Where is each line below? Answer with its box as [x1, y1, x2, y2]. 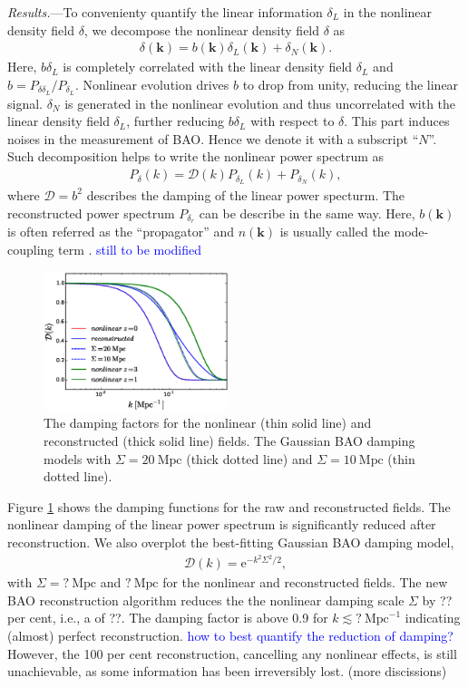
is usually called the [279, 222, 390, 241]
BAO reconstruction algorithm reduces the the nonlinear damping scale [7, 590, 405, 609]
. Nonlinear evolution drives [74, 74, 229, 93]
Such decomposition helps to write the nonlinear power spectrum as [7, 147, 385, 166]
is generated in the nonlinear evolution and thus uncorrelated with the [64, 93, 456, 112]
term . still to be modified [58, 239, 202, 258]
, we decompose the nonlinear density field [83, 20, 320, 39]
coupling [7, 239, 54, 258]
